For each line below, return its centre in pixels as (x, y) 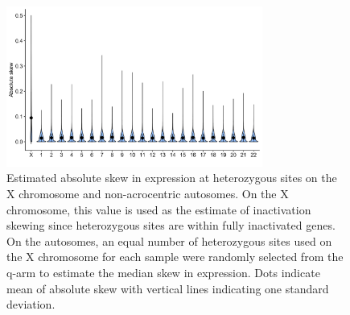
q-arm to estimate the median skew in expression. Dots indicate (163, 272)
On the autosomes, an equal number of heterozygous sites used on (169, 240)
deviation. (31, 304)
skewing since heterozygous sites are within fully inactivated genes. (171, 225)
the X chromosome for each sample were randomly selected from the (175, 257)
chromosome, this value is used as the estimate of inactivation (159, 209)
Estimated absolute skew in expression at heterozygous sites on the (172, 178)
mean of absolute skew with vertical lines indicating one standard (168, 288)
